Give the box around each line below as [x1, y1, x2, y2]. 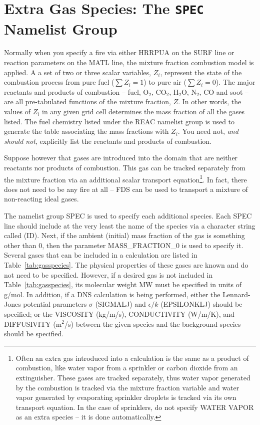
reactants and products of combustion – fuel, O [4, 86, 149, 97]
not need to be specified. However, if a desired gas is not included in [4, 269, 213, 280]
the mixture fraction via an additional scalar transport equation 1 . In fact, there [4, 172, 247, 184]
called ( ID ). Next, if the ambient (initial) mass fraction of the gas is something [4, 230, 245, 241]
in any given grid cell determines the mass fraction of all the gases [42, 106, 244, 116]
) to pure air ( [143, 77, 186, 87]
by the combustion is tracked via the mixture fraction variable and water [15, 382, 239, 392]
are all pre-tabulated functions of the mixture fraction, [4, 96, 171, 107]
